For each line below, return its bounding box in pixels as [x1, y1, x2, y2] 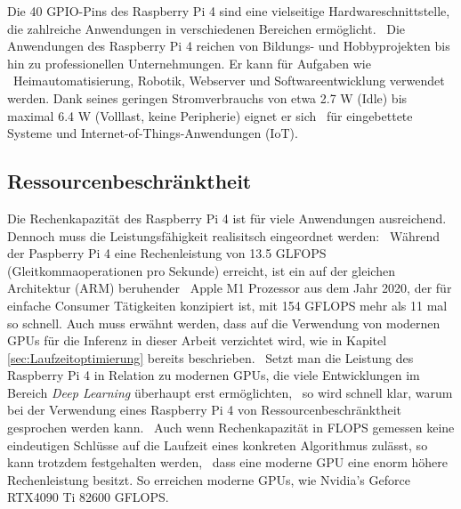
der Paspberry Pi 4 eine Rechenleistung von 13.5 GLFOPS [7, 244, 327, 263]
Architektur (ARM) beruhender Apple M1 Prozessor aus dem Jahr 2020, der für [7, 279, 452, 297]
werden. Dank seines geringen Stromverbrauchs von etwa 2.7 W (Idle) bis [7, 88, 408, 107]
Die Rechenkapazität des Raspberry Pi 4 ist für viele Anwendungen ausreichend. [7, 208, 447, 227]
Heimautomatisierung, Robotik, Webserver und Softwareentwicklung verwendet [12, 71, 445, 90]
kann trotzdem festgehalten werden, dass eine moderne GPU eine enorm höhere [7, 453, 448, 472]
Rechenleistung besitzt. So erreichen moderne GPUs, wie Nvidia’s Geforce [7, 470, 410, 489]
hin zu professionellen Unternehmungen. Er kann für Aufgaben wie [7, 53, 371, 72]
